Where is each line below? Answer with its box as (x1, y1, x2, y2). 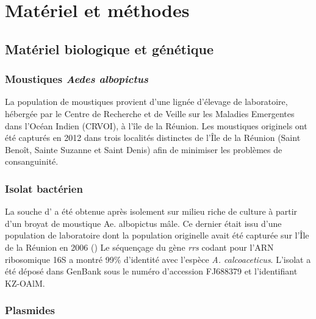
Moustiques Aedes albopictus (5, 71, 148, 87)
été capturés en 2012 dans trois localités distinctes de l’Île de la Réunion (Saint (5, 131, 301, 144)
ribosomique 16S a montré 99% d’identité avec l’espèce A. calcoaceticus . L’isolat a (5, 253, 311, 265)
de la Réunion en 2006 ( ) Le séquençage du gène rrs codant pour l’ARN (5, 240, 274, 253)
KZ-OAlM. (5, 276, 45, 289)
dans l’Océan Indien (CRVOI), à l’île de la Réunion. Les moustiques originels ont (5, 119, 307, 132)
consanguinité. (5, 155, 59, 168)
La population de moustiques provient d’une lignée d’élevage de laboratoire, (5, 95, 288, 108)
